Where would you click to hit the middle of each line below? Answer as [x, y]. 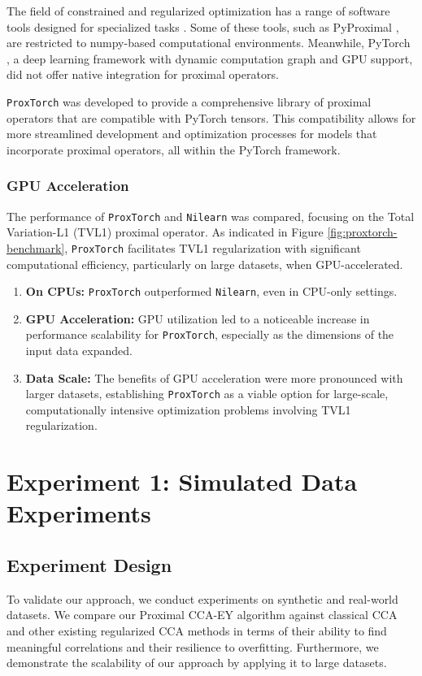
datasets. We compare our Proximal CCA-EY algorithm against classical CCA [202, 615]
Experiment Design [89, 565]
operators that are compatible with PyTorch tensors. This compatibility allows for [211, 117]
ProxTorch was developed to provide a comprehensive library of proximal [189, 101]
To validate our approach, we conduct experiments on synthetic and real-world [202, 598]
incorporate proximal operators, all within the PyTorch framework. [174, 149]
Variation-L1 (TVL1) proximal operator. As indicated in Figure [165, 232]
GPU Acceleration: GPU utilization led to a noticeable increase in [198, 318]
